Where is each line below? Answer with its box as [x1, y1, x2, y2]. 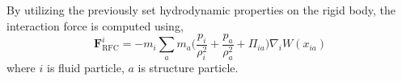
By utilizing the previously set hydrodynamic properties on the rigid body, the [6, 2, 396, 18]
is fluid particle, [46, 59, 125, 76]
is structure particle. [138, 59, 239, 76]
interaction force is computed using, [6, 17, 184, 34]
